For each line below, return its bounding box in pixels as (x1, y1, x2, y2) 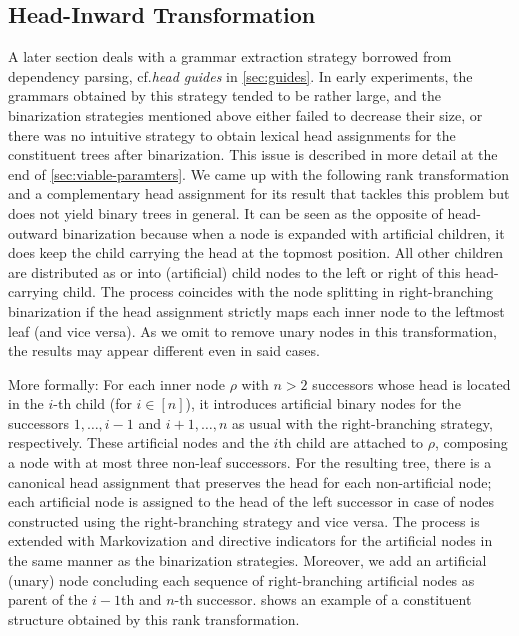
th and (121, 589, 162, 610)
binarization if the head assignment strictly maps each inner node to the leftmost (8, 300, 505, 321)
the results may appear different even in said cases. (8, 340, 320, 361)
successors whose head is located (312, 373, 511, 394)
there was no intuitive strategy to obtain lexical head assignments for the (8, 124, 456, 145)
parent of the (8, 589, 88, 610)
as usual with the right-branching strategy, (231, 412, 493, 433)
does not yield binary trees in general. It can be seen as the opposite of (8, 202, 443, 223)
